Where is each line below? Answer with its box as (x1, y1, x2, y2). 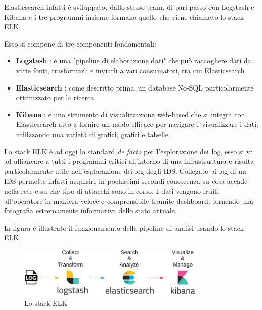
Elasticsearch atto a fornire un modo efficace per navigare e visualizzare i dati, (16, 119, 258, 129)
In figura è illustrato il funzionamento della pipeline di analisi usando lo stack (4, 222, 244, 233)
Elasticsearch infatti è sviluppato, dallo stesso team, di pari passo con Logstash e (4, 2, 254, 12)
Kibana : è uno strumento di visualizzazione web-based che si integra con (16, 109, 245, 119)
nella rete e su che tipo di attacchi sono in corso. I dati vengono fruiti (4, 185, 219, 196)
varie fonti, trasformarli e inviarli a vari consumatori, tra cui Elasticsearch (16, 65, 245, 75)
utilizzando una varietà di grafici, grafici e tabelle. (16, 128, 170, 139)
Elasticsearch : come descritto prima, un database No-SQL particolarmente (16, 82, 254, 93)
